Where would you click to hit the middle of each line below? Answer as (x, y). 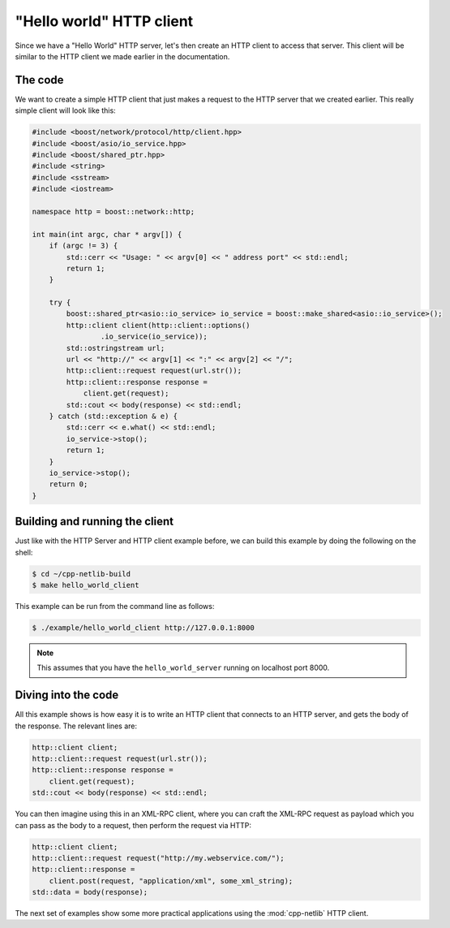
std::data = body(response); (90, 892)
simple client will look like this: (66, 110)
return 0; (69, 484)
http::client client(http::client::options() (158, 325)
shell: (24, 552)
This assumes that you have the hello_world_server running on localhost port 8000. (183, 668)
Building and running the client (94, 522)
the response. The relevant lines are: (76, 726)
